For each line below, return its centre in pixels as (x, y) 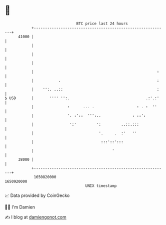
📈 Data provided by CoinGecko (37, 195)
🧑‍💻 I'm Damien (20, 207)
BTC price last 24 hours (102, 24)
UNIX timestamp (101, 186)
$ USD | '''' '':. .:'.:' (82, 98)
